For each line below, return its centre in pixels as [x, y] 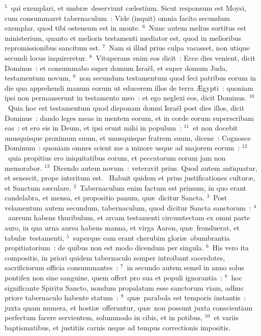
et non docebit [215, 128]
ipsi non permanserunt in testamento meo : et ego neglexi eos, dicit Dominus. [126, 98]
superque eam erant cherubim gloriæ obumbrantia [151, 237]
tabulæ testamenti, [35, 237]
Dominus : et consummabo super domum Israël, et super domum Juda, [116, 68]
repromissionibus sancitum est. [52, 48]
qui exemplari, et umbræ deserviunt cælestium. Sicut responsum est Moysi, [128, 8]
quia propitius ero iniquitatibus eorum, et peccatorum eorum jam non [117, 157]
